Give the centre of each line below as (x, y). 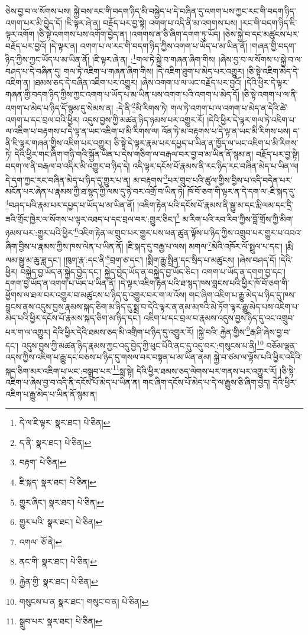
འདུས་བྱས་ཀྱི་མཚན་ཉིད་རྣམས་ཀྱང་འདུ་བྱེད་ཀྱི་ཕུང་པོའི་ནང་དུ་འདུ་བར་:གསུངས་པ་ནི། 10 (142, 344)
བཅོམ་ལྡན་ (282, 345)
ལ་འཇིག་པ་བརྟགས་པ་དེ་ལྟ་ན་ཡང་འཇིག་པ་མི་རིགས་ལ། (82, 131)
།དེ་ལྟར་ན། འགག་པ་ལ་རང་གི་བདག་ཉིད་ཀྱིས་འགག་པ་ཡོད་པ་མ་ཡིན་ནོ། (148, 45)
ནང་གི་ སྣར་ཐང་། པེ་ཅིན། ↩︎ (58, 561)
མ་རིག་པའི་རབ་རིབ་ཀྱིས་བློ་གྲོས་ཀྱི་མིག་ (238, 218)
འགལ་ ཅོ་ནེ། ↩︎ (40, 541)
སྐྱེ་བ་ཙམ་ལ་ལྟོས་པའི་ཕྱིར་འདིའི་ (258, 357)
